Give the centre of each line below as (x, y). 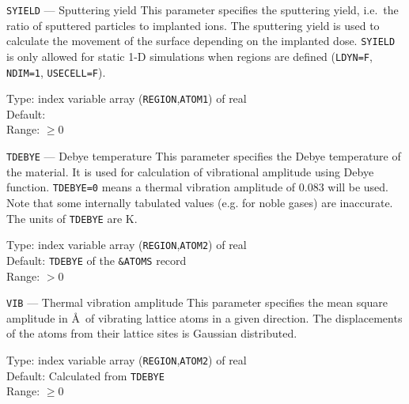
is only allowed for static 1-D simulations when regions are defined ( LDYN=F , (189, 56)
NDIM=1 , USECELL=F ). (56, 72)
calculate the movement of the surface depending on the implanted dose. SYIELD (201, 41)
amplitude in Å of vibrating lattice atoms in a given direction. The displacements (204, 317)
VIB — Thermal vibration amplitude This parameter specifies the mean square (197, 302)
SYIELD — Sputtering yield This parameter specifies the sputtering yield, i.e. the (203, 9)
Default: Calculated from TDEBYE (85, 375)
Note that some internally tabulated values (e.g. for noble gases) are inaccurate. (200, 202)
